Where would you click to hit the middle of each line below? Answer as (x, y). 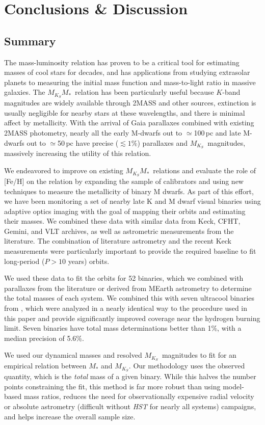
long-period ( (24, 261)
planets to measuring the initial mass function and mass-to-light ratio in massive (130, 82)
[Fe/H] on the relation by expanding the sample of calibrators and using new (124, 181)
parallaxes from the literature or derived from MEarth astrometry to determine (128, 288)
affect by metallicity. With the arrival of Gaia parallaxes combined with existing (129, 123)
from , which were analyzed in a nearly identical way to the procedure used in (126, 308)
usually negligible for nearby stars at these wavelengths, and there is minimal (125, 112)
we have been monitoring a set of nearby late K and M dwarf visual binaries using (132, 201)
